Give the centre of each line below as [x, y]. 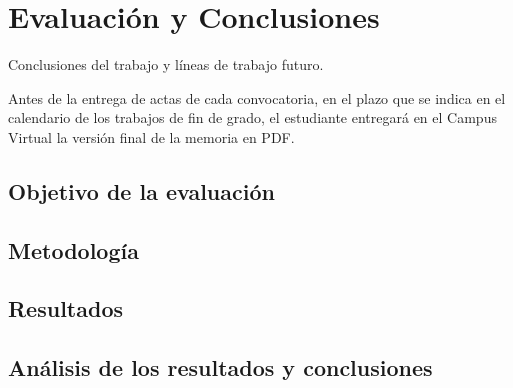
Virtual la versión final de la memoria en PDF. [151, 136]
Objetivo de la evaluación [141, 190]
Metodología [73, 249]
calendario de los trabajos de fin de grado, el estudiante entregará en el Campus [252, 117]
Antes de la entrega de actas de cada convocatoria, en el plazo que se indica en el [257, 97]
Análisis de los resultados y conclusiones [220, 367]
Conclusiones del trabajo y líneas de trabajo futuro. [166, 64]
